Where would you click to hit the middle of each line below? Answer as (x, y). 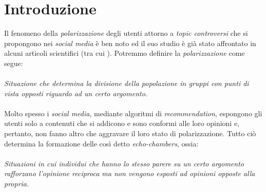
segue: (14, 63)
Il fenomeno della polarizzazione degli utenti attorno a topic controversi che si (126, 33)
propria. (17, 184)
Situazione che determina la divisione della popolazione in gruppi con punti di (127, 83)
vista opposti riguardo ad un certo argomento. (76, 93)
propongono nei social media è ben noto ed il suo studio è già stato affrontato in (130, 43)
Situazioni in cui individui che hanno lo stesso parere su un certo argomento (124, 163)
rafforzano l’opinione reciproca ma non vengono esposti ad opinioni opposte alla (130, 173)
